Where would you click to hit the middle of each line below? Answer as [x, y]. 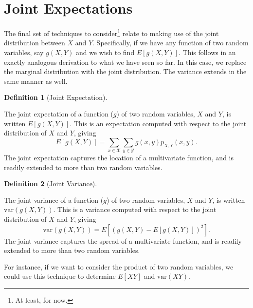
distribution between [35, 43]
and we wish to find [105, 52]
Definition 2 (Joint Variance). [51, 183]
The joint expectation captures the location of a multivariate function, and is [119, 158]
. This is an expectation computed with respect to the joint [158, 123]
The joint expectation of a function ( [59, 113]
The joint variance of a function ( [54, 200]
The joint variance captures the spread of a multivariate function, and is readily [123, 241]
